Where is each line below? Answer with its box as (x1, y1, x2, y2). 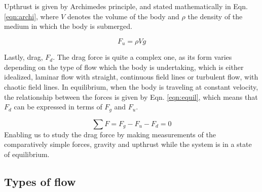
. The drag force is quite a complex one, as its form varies (53, 52, 232, 62)
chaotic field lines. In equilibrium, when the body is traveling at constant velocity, (4, 82, 258, 92)
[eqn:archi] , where (4, 11, 59, 21)
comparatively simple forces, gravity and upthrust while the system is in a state (4, 139, 252, 149)
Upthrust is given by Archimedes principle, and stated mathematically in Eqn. (4, 1, 248, 11)
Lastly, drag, (4, 52, 43, 62)
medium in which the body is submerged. (4, 21, 132, 31)
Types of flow (4, 173, 76, 189)
